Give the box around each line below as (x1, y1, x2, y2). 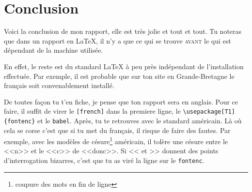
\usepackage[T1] (183, 108, 235, 116)
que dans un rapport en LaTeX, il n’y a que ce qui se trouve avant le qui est (4, 35, 231, 45)
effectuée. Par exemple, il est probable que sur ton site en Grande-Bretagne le (4, 71, 235, 81)
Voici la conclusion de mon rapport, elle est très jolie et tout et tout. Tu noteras (4, 26, 242, 36)
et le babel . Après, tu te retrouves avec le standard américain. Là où (37, 115, 242, 125)
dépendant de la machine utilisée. (4, 45, 103, 55)
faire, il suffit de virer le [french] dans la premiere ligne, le (4, 106, 181, 116)
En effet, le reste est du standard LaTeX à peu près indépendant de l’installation (4, 61, 244, 71)
